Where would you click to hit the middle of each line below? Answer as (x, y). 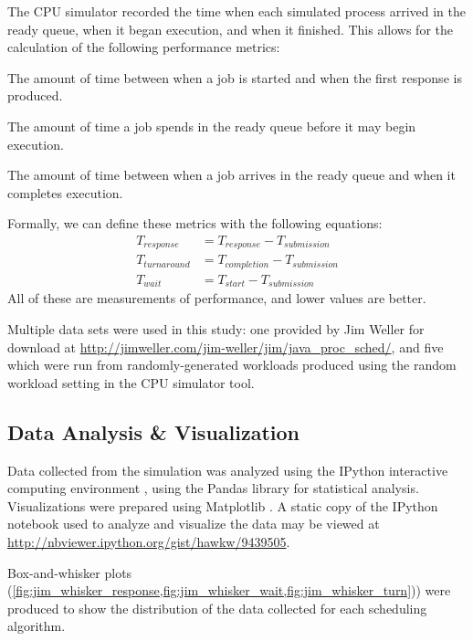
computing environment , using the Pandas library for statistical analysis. (213, 488)
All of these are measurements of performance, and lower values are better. (217, 298)
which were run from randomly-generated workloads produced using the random (232, 365)
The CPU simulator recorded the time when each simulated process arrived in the (236, 11)
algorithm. (37, 626)
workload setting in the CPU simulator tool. (131, 382)
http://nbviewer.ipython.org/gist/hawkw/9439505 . (149, 541)
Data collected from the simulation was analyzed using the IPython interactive (228, 470)
